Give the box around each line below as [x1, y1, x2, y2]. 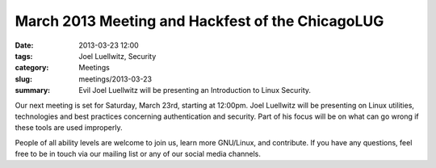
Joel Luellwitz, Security [78, 51, 157, 61]
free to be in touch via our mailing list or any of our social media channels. [15, 149, 262, 159]
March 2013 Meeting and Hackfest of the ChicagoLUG [15, 12, 384, 30]
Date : [15, 40, 34, 50]
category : [15, 63, 49, 73]
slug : [15, 73, 32, 84]
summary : [15, 86, 51, 95]
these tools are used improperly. [15, 123, 123, 132]
